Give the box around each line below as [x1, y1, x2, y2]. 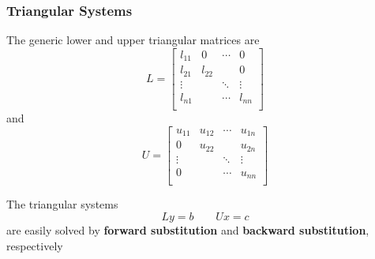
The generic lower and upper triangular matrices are [6, 32, 260, 48]
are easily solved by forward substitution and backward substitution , [6, 222, 369, 238]
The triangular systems [6, 196, 118, 212]
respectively [6, 237, 63, 253]
